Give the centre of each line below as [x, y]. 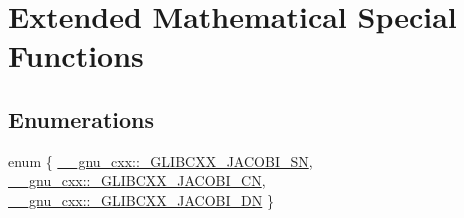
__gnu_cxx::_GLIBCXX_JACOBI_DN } [141, 199]
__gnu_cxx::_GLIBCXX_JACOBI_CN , [137, 180]
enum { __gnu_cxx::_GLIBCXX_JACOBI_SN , [160, 160]
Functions [76, 55]
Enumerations [81, 118]
